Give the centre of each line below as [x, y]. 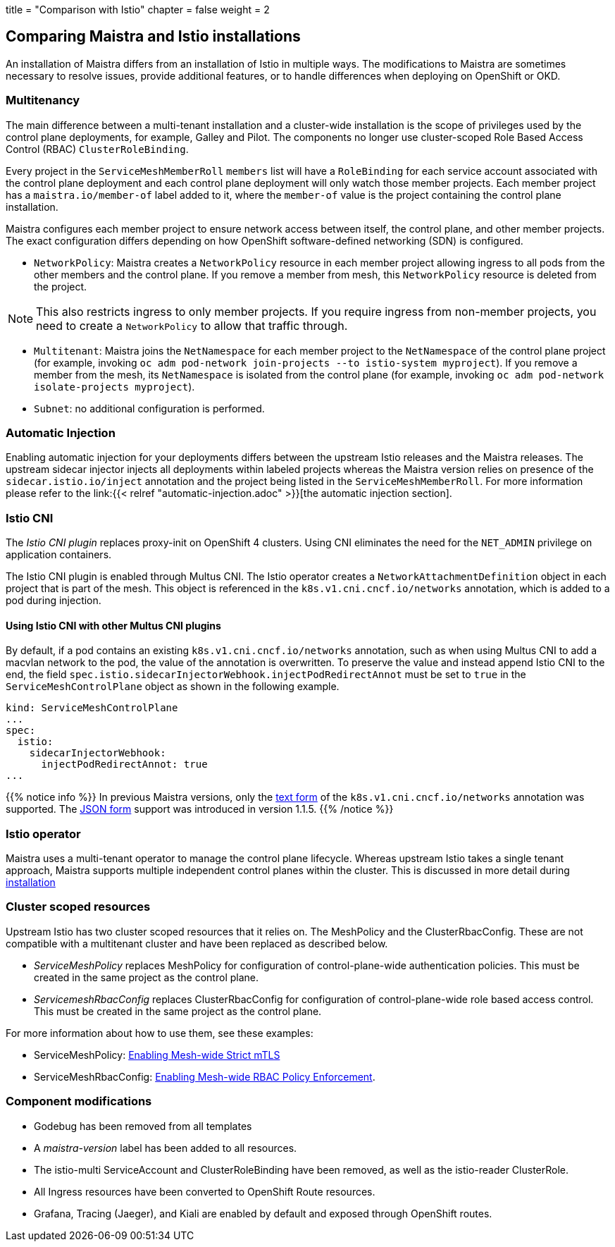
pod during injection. [54, 601]
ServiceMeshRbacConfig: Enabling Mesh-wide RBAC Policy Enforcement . [205, 1076]
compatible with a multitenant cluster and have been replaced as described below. [197, 943]
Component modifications [79, 1101]
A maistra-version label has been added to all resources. [166, 1148]
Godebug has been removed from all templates [143, 1126]
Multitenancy [43, 100]
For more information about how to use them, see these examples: [160, 1033]
